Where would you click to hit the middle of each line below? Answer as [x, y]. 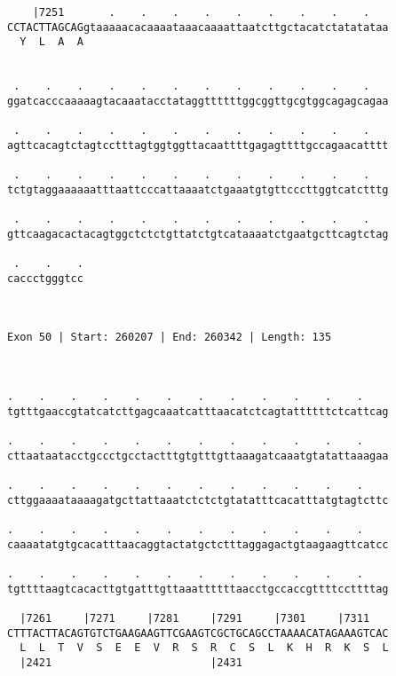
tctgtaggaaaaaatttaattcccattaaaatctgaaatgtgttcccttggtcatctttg [198, 189]
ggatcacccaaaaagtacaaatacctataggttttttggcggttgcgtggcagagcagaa [198, 101]
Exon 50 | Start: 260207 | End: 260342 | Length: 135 [170, 338]
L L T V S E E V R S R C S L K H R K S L [204, 648]
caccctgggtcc [45, 278]
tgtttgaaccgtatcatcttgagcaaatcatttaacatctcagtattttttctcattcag [198, 411]
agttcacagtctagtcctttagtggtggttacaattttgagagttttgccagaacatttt [198, 145]
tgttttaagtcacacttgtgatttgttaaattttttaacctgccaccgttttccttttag [198, 589]
